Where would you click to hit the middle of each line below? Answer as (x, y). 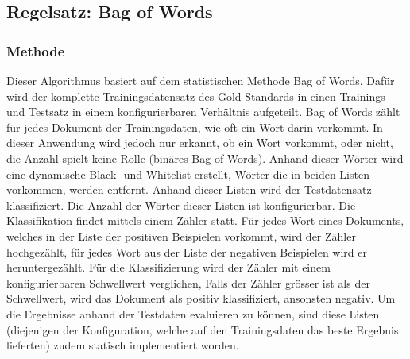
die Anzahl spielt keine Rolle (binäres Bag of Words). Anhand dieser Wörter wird (205, 158)
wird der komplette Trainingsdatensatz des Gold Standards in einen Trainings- (198, 96)
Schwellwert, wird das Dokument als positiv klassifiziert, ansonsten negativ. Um (201, 298)
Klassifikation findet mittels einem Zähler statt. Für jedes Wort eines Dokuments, (205, 220)
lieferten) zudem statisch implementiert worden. (123, 345)
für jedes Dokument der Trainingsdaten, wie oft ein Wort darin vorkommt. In (195, 127)
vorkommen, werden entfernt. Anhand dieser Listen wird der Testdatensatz (189, 189)
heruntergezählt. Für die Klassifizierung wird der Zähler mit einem (168, 267)
